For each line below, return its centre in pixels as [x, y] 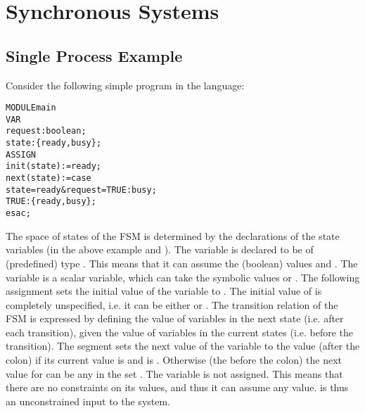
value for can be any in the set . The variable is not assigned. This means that [174, 373]
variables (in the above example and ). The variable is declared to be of [160, 249]
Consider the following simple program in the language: [125, 85]
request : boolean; [46, 131]
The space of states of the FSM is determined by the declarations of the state [173, 235]
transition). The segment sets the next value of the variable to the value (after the [183, 346]
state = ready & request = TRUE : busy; [81, 190]
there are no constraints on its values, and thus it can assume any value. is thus [177, 387]
